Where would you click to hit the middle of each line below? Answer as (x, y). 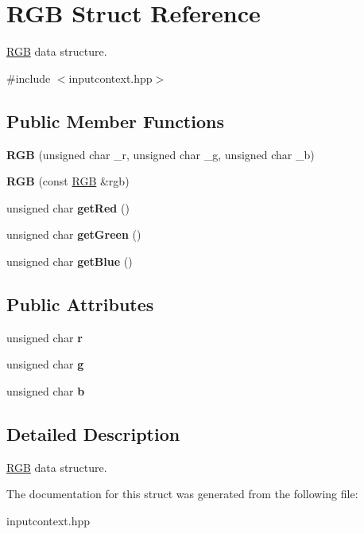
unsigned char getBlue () (70, 261)
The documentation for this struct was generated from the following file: (182, 494)
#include (29, 78)
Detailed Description (93, 433)
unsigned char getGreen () (74, 234)
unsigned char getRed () (68, 207)
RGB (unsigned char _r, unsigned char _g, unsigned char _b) (161, 154)
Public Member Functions (115, 121)
